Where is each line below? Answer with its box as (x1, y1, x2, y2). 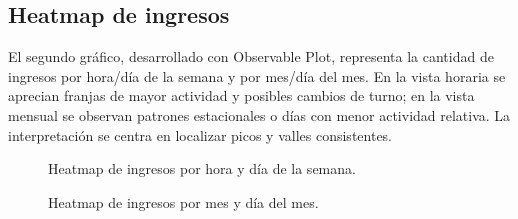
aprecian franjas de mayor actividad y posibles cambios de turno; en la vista (8, 85, 475, 106)
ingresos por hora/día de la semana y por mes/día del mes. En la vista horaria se (8, 65, 506, 86)
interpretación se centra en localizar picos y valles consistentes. (8, 124, 393, 145)
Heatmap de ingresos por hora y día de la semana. (48, 158, 356, 179)
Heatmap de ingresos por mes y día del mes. (48, 191, 319, 212)
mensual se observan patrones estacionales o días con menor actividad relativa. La (8, 104, 511, 125)
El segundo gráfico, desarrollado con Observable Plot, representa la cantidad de (8, 46, 494, 67)
